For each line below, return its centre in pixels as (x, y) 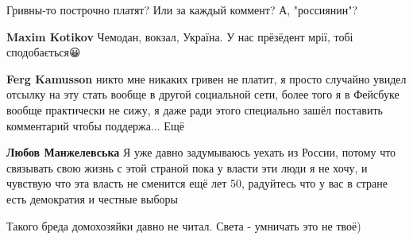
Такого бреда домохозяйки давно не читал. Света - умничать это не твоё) (184, 225)
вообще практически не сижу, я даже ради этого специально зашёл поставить (195, 109)
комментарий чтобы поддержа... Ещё (95, 125)
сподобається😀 (44, 52)
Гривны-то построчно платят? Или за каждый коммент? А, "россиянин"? (182, 10)
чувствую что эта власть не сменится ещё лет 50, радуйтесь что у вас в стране (197, 183)
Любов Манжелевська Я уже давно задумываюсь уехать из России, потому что (201, 152)
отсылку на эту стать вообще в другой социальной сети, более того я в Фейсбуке (203, 94)
